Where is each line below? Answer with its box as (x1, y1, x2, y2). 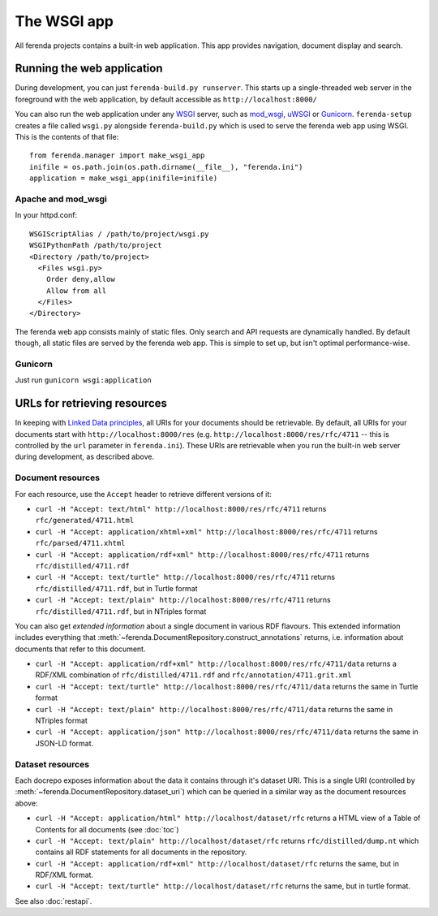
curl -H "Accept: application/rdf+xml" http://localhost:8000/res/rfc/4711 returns (35, 549, 370, 560)
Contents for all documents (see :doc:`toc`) (35, 824, 179, 834)
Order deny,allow (45, 274, 115, 284)
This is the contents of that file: (15, 132, 119, 142)
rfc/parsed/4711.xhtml (35, 538, 126, 548)
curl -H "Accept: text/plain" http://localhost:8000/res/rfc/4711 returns (35, 595, 332, 605)
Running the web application (15, 62, 163, 76)
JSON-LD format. (35, 738, 94, 748)
